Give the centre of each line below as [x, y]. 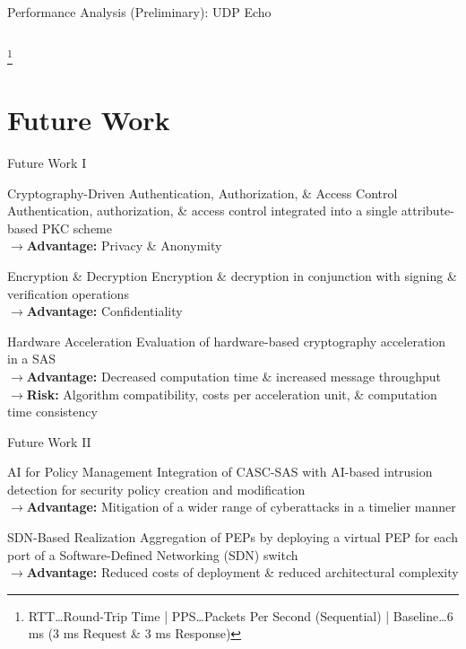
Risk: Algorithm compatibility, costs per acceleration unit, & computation [232, 394]
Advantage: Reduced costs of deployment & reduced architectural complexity [242, 572]
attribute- [427, 210]
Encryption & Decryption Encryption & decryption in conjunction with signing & [232, 275]
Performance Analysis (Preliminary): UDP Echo [139, 12]
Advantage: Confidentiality [104, 311]
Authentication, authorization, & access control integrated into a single [203, 210]
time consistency [52, 412]
